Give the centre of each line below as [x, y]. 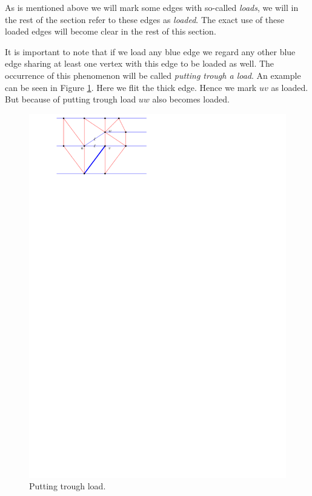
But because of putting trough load [71, 99]
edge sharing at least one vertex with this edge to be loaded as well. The [140, 63]
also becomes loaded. [191, 99]
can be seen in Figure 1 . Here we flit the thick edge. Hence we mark [131, 87]
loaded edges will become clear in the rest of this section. [111, 31]
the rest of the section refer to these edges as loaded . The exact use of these [144, 19]
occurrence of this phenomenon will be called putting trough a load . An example [153, 75]
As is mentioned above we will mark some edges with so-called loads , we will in [152, 7]
